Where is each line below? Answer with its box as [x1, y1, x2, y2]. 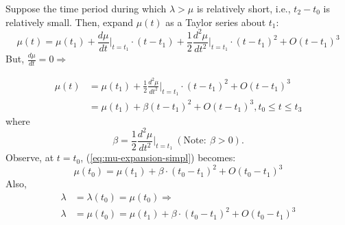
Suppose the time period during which [5, 1, 167, 15]
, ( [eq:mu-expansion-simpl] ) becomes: [80, 150, 236, 165]
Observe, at [5, 150, 54, 165]
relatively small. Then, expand [5, 14, 134, 29]
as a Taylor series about [165, 14, 266, 29]
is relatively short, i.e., [196, 1, 291, 15]
